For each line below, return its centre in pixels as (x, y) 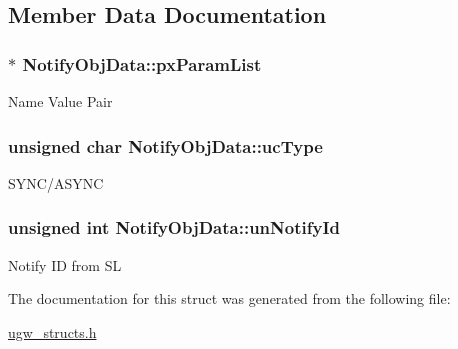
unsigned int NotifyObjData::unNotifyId (174, 227)
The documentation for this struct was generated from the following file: (229, 298)
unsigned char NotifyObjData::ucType (165, 145)
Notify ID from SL (65, 264)
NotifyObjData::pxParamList (142, 63)
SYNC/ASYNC (56, 182)
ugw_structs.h (52, 331)
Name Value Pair (60, 101)
